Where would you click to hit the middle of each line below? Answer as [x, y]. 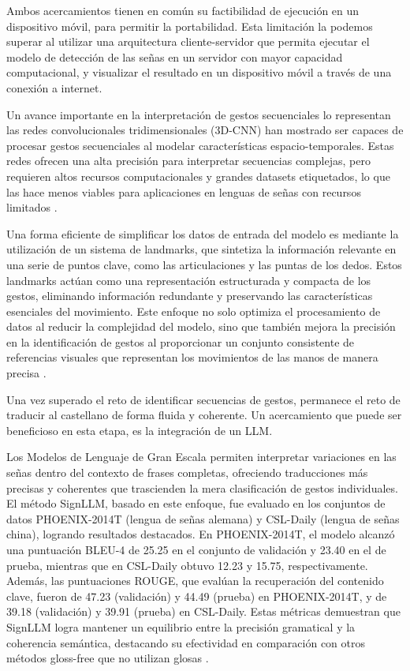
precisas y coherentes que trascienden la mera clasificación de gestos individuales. [202, 487]
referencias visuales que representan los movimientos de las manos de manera [192, 357]
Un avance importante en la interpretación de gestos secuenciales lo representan [199, 114]
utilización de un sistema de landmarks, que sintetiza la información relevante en [201, 249]
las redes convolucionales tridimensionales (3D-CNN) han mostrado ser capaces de [205, 130]
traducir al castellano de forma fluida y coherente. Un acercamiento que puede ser [204, 415]
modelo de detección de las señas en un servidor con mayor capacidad [175, 56]
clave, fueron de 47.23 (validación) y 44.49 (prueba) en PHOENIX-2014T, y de [197, 596]
